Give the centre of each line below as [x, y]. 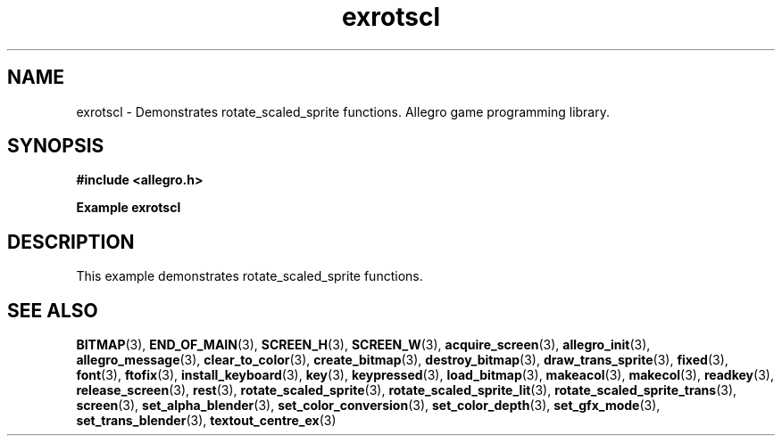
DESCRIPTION [71, 242]
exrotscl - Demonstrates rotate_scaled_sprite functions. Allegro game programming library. [343, 111]
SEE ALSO [53, 310]
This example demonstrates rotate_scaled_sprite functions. [250, 276]
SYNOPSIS [56, 146]
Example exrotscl [129, 208]
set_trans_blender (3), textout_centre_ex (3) [206, 421]
